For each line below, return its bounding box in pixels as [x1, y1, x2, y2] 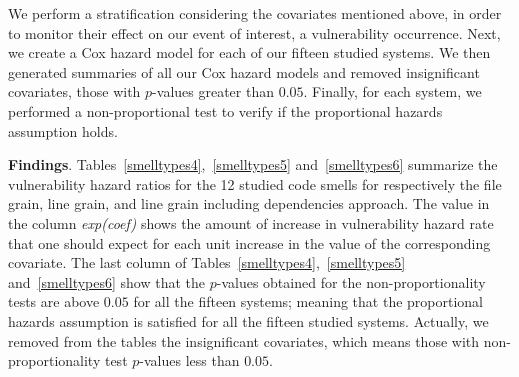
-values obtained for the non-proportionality [216, 271, 486, 292]
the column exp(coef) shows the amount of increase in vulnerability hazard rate [8, 212, 494, 233]
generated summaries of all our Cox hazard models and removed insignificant [8, 61, 480, 82]
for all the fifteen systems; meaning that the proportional [133, 291, 484, 312]
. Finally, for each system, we [303, 81, 482, 102]
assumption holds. [8, 120, 118, 141]
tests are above [8, 291, 100, 312]
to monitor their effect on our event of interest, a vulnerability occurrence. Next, [8, 22, 501, 43]
